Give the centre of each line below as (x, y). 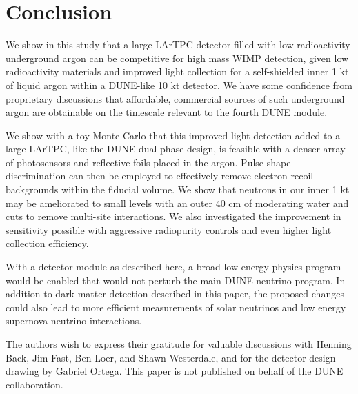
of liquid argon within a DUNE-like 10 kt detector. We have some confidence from (179, 85)
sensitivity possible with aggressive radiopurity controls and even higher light (169, 229)
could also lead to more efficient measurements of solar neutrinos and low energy (176, 307)
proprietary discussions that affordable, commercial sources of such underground (175, 98)
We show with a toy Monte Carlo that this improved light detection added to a (173, 135)
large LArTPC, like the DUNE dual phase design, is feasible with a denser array (176, 149)
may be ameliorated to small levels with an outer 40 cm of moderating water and (177, 203)
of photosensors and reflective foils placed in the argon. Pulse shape (148, 162)
